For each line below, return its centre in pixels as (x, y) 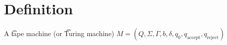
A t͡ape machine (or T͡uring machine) (59, 33)
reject (213, 37)
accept (194, 37)
